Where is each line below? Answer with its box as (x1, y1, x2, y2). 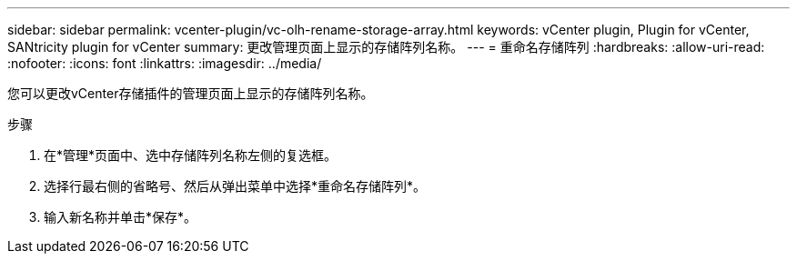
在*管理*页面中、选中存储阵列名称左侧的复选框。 (44, 147, 338, 163)
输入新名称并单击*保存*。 (44, 209, 197, 225)
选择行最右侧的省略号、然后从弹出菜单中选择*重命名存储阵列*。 (44, 178, 427, 194)
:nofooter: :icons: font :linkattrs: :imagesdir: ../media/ (7, 55, 322, 71)
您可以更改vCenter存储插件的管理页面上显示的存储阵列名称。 (7, 85, 374, 101)
